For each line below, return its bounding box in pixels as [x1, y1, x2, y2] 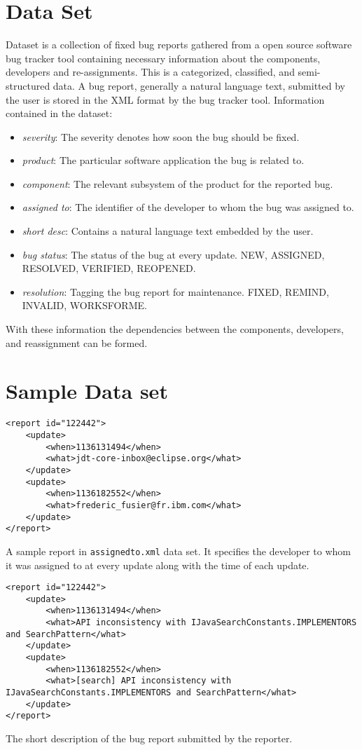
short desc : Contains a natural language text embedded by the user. [22, 224, 314, 238]
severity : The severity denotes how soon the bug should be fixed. [22, 129, 300, 144]
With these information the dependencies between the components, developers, [6, 322, 344, 336]
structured [6, 78, 50, 93]
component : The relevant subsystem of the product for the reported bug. [22, 176, 333, 191]
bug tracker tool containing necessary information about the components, [6, 50, 321, 65]
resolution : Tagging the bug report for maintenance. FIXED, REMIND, [22, 284, 329, 299]
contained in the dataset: [6, 106, 113, 121]
